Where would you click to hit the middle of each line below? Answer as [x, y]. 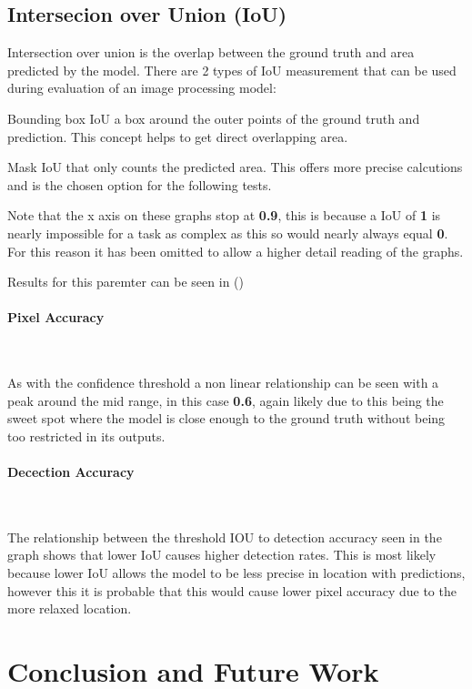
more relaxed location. [70, 608]
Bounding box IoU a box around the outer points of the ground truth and [214, 118]
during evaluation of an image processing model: [142, 88]
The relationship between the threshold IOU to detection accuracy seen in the [225, 537]
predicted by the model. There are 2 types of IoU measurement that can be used [232, 70]
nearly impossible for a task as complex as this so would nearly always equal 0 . [228, 233]
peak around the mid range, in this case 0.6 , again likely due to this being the [226, 400]
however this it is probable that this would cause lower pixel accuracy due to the [232, 590]
